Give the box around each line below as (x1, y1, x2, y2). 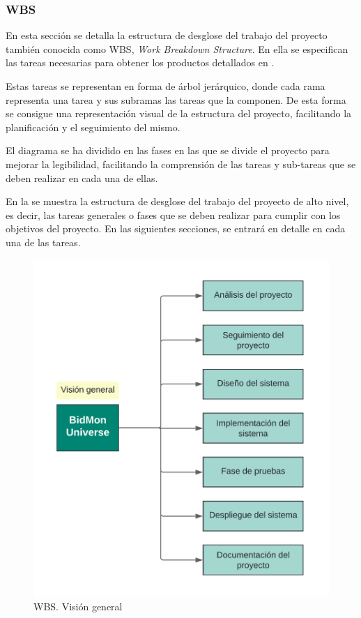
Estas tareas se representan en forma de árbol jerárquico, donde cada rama (6, 79, 325, 93)
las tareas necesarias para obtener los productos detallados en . (6, 55, 275, 70)
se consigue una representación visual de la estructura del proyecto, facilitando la (6, 106, 352, 121)
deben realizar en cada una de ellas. (6, 170, 158, 185)
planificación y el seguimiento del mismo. (6, 119, 180, 134)
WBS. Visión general (33, 599, 123, 614)
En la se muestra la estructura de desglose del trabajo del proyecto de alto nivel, (6, 194, 349, 209)
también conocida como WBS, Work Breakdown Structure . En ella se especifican (6, 41, 348, 56)
